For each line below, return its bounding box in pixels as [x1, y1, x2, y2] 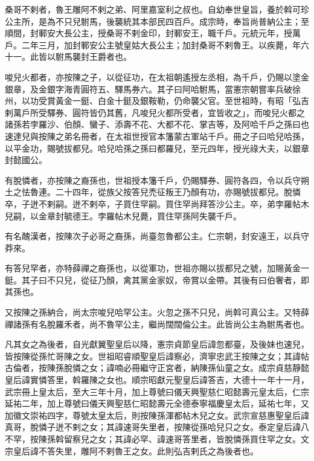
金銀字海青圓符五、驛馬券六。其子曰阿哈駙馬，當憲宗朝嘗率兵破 [38, 82, 292, 95]
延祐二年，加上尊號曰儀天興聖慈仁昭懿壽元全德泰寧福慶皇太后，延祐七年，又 [5, 397, 309, 410]
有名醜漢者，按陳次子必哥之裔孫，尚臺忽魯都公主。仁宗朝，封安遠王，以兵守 [5, 230, 309, 242]
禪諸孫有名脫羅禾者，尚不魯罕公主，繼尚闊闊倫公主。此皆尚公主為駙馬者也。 [5, 317, 309, 330]
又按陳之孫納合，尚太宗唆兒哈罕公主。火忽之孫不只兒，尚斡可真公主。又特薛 [5, 306, 309, 318]
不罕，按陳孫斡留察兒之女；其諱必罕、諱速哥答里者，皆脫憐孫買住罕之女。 [5, 433, 301, 445]
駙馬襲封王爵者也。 [55, 50, 132, 63]
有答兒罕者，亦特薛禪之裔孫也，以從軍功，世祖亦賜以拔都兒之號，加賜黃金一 [5, 262, 309, 274]
